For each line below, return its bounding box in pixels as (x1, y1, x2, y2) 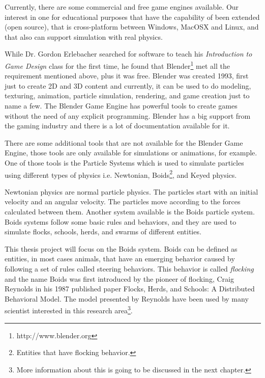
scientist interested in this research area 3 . (5, 304, 133, 315)
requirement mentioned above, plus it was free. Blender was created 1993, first (5, 70, 249, 81)
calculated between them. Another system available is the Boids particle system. (5, 206, 255, 217)
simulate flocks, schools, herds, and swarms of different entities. (5, 226, 201, 237)
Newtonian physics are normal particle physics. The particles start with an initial (5, 186, 258, 197)
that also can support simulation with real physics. (5, 31, 163, 42)
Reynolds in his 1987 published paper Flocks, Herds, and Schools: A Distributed (5, 283, 255, 294)
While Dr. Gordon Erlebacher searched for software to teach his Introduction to (5, 48, 252, 59)
